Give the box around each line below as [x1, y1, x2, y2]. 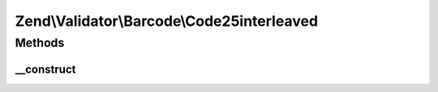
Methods [15, 36, 65, 50]
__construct [15, 62, 76, 76]
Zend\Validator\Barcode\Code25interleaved [15, 12, 319, 30]
